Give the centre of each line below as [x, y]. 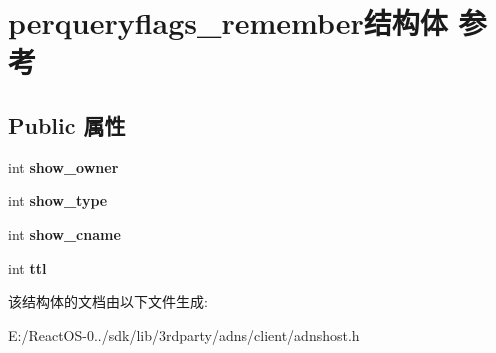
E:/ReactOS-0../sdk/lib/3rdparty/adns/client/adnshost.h [184, 334]
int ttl [27, 267]
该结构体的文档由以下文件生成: [108, 301]
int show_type [58, 200]
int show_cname [64, 233]
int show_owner [63, 166]
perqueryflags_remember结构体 [228, 22]
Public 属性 [67, 124]
